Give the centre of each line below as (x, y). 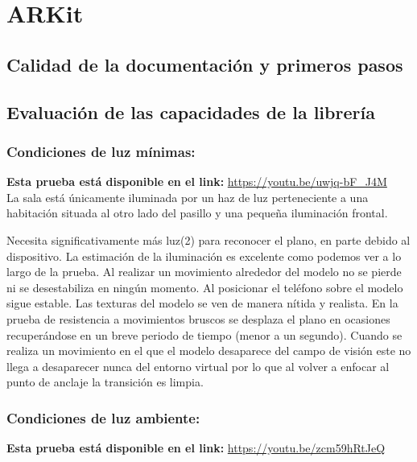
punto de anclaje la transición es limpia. (105, 382)
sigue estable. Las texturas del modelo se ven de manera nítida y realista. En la (202, 303)
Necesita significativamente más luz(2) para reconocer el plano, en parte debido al (208, 239)
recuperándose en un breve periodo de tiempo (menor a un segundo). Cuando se (204, 334)
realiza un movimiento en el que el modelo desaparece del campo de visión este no (209, 351)
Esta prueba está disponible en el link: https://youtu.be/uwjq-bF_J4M (197, 181)
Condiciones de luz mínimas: (101, 151)
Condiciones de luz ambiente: (103, 417)
